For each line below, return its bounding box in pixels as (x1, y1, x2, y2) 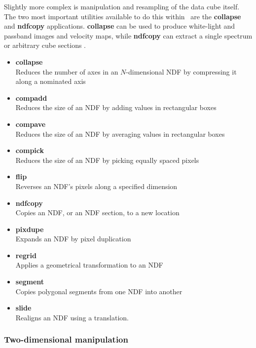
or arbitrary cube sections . (4, 40, 86, 50)
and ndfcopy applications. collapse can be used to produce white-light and (4, 21, 235, 31)
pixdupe (15, 224, 44, 234)
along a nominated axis (15, 76, 86, 86)
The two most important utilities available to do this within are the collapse (4, 11, 241, 21)
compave (15, 118, 46, 129)
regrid (15, 250, 37, 260)
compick (15, 145, 44, 155)
